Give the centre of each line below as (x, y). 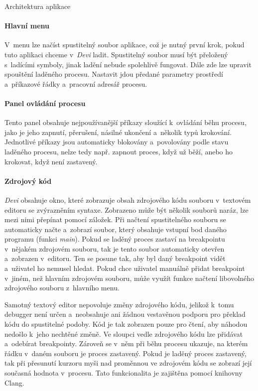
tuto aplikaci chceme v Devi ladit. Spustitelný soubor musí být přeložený (116, 54)
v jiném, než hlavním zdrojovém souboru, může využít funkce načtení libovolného (129, 278)
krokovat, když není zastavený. (51, 161)
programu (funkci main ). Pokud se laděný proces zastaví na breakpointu (115, 239)
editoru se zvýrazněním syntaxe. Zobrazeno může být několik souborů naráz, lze (127, 209)
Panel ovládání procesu (45, 103)
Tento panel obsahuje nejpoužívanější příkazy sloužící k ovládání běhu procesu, (126, 122)
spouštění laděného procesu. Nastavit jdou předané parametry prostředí (114, 74)
